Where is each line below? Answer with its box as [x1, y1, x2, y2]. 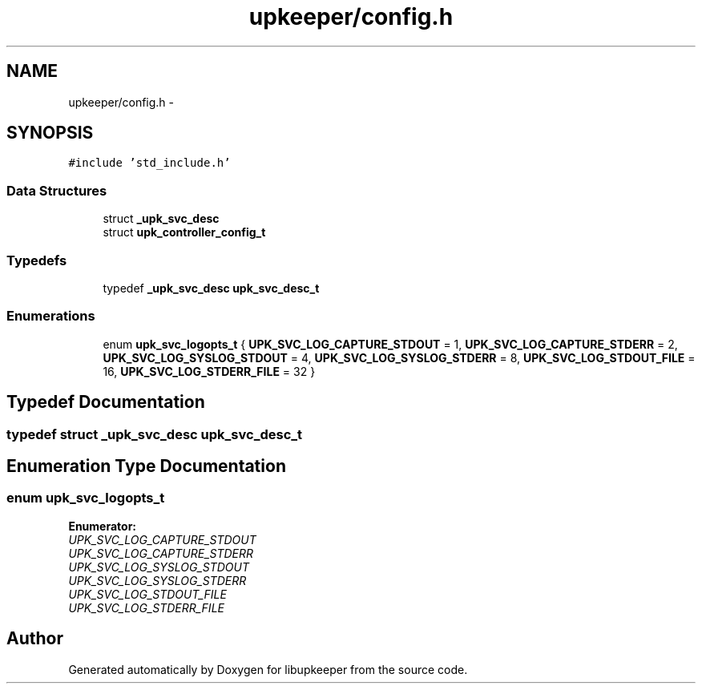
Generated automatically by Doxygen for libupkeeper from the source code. [68, 662, 468, 676]
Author [6, 628, 63, 649]
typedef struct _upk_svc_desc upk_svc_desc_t [6, 426, 303, 442]
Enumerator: [68, 519, 137, 533]
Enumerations [6, 308, 95, 325]
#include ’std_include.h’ [68, 156, 231, 170]
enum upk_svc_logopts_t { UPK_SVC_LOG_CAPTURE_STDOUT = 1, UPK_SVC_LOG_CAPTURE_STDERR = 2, [103, 337, 678, 351]
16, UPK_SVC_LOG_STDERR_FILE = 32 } [103, 364, 316, 378]
